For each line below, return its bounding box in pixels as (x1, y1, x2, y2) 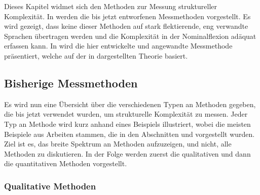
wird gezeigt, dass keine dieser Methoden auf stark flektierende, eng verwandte (4, 21, 248, 31)
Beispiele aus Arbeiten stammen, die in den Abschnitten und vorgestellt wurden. (4, 128, 255, 139)
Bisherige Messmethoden (4, 75, 138, 90)
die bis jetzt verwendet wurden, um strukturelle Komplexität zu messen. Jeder (4, 109, 248, 119)
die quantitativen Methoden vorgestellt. (4, 158, 127, 169)
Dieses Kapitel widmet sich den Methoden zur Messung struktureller (4, 1, 217, 11)
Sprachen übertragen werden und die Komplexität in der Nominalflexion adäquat (4, 30, 256, 41)
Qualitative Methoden (4, 179, 96, 192)
